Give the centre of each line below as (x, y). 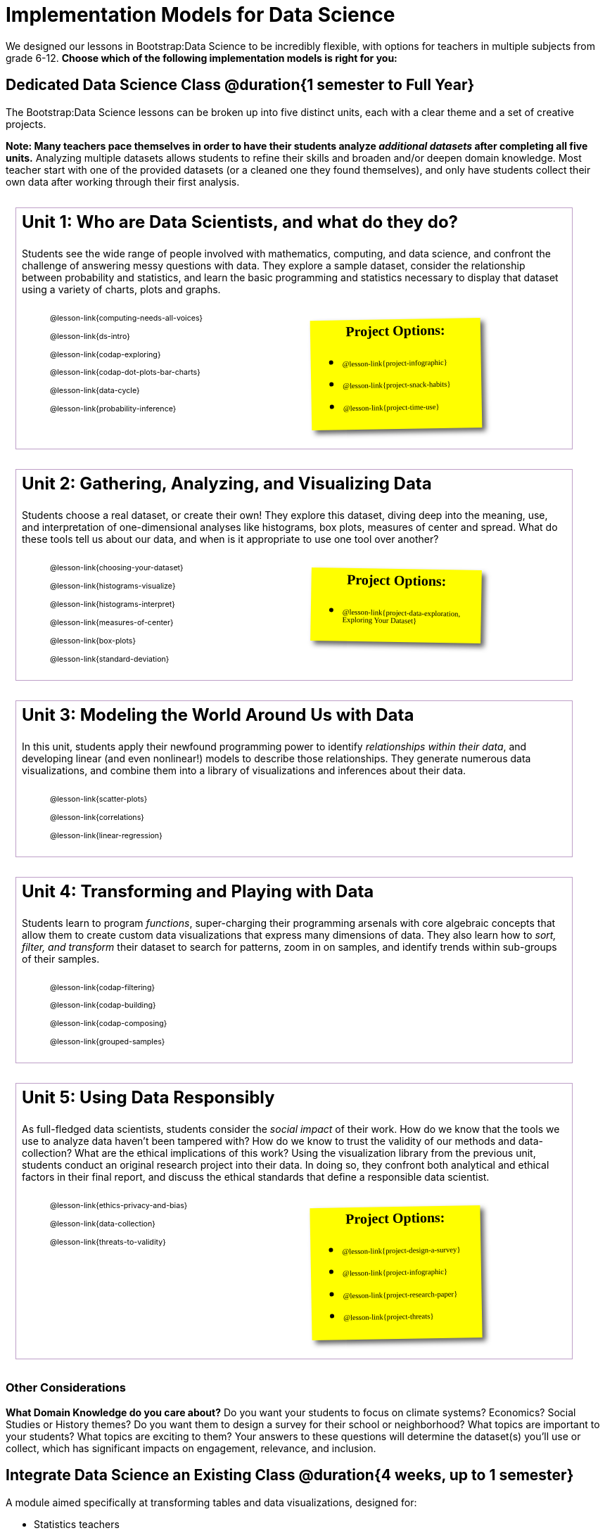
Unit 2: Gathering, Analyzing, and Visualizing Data (227, 483)
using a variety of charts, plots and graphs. (121, 289)
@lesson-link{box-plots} (93, 641)
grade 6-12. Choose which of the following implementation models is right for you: (202, 58)
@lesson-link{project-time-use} (391, 407)
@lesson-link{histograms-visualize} (113, 586)
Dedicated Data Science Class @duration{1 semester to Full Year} (240, 85)
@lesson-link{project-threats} (388, 1317)
